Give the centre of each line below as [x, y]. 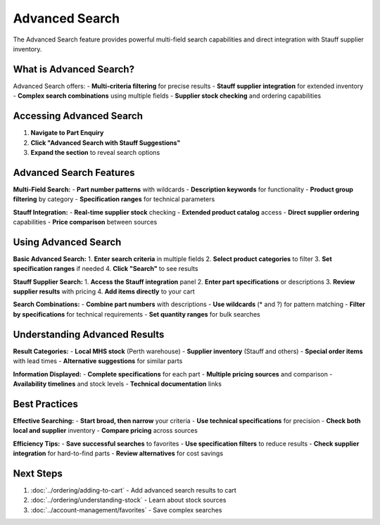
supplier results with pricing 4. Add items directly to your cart [104, 291]
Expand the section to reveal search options [95, 152]
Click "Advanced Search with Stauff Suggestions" [106, 143]
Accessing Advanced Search [78, 116]
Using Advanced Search [67, 242]
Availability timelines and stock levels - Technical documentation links [117, 384]
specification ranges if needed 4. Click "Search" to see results [106, 269]
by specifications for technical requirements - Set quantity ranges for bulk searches [137, 314]
